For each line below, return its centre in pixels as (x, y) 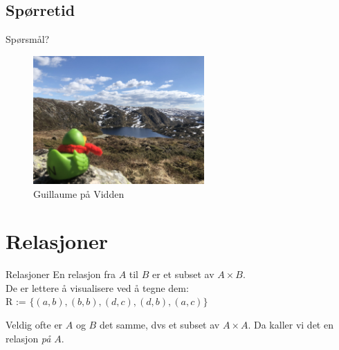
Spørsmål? (28, 39)
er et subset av (183, 274)
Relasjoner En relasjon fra (61, 274)
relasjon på (28, 338)
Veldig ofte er (34, 325)
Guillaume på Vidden (79, 193)
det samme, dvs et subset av (159, 325)
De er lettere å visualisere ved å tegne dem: (97, 287)
